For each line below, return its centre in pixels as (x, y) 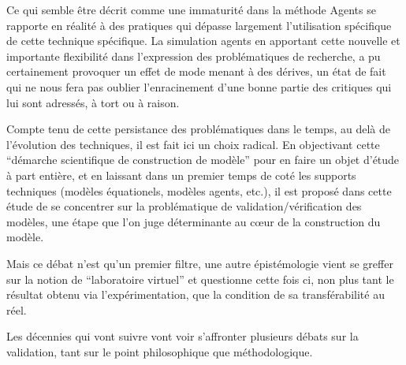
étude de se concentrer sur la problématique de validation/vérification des (184, 206)
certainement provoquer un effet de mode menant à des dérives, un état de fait (196, 71)
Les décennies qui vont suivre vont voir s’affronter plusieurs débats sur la (183, 336)
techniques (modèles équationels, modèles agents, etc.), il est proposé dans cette (199, 190)
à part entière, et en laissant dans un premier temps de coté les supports (181, 175)
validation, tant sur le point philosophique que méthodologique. (160, 351)
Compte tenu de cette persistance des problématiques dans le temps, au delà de (198, 129)
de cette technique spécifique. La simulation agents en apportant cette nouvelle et (203, 41)
